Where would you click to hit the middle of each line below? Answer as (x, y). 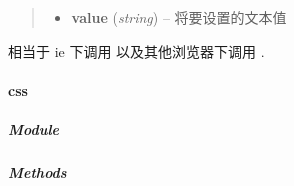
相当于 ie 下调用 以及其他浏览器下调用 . (136, 50)
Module (34, 128)
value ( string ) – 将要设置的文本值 (179, 17)
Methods (37, 171)
